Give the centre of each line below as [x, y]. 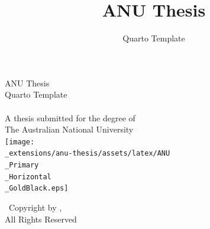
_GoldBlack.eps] [37, 188]
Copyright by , [35, 207]
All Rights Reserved [41, 219]
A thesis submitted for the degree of [70, 117]
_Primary [22, 165]
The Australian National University [69, 129]
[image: [20, 142]
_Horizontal [28, 177]
